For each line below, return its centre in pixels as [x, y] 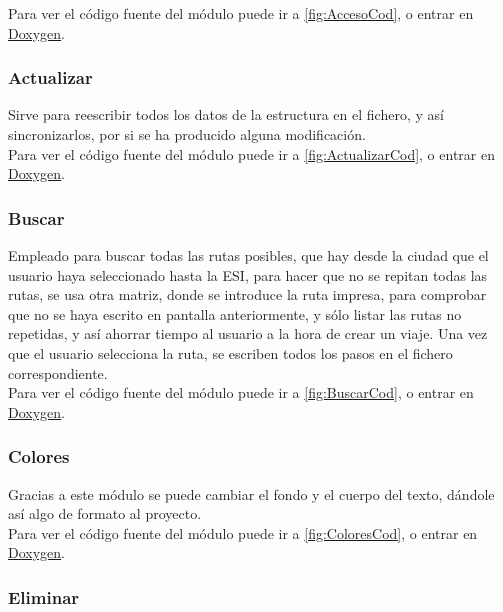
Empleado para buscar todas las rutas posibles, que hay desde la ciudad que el [248, 255]
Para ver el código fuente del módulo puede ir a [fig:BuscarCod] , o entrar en [241, 392]
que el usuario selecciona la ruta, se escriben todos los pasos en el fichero [230, 352]
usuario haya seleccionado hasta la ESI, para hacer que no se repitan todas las [248, 274]
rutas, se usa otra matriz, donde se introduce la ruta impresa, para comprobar [247, 294]
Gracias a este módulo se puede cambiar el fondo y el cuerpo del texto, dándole [251, 493]
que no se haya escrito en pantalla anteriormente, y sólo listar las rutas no [235, 313]
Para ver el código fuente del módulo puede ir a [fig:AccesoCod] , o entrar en [241, 13]
